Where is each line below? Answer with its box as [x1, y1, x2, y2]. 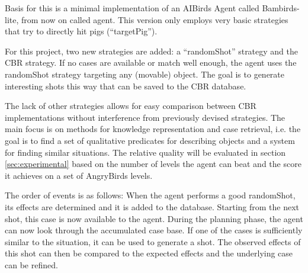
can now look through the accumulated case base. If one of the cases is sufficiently [5, 224, 303, 236]
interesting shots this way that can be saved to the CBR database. [5, 79, 246, 92]
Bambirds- [262, 2, 300, 14]
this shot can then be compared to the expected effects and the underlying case [5, 247, 293, 259]
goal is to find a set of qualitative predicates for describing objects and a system [5, 134, 295, 146]
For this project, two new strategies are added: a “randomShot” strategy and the [5, 44, 299, 57]
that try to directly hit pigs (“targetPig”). [5, 25, 158, 37]
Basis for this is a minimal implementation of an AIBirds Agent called [5, 2, 259, 14]
